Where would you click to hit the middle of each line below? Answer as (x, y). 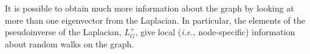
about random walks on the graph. (70, 43)
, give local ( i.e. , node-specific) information (215, 32)
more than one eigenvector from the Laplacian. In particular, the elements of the (155, 20)
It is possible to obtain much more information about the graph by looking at (150, 8)
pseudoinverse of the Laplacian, (63, 32)
